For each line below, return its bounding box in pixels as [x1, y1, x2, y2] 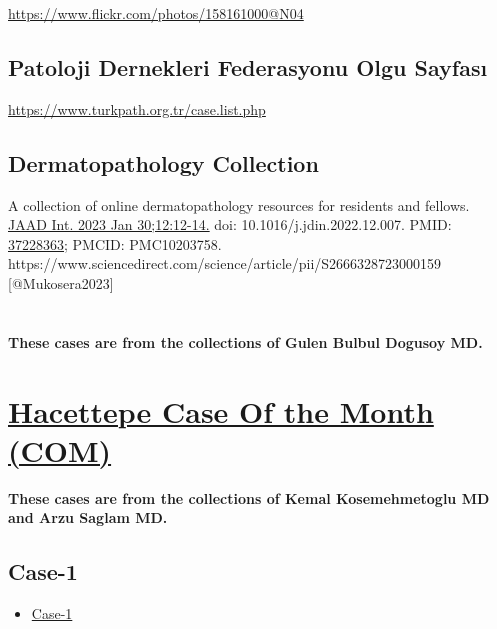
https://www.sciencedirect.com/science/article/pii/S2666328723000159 [8, 253, 442, 274]
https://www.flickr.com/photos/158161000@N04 [8, 3, 304, 23]
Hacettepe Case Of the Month [8, 390, 434, 431]
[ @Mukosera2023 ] [8, 272, 114, 293]
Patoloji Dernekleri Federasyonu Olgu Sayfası [8, 51, 488, 82]
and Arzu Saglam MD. [8, 507, 168, 528]
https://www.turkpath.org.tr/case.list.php [8, 98, 266, 119]
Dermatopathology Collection [8, 147, 319, 178]
